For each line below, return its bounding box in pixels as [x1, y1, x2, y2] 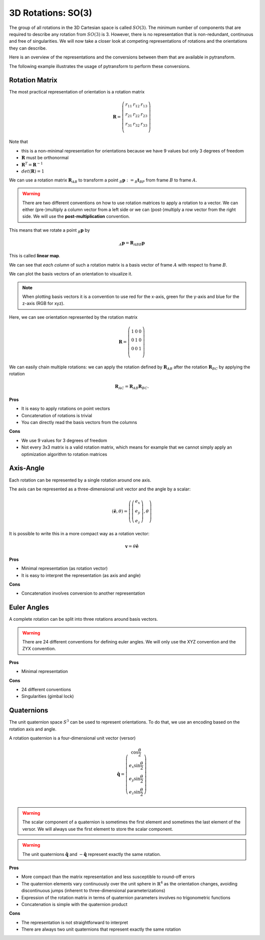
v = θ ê [125, 544, 139, 549]
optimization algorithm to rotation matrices [21, 451, 107, 457]
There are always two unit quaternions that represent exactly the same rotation [21, 926, 181, 932]
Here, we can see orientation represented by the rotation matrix [9, 314, 138, 320]
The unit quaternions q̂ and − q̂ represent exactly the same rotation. [22, 851, 161, 857]
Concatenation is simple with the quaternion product [21, 901, 128, 907]
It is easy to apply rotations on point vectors [21, 406, 110, 412]
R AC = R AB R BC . [114, 384, 149, 391]
